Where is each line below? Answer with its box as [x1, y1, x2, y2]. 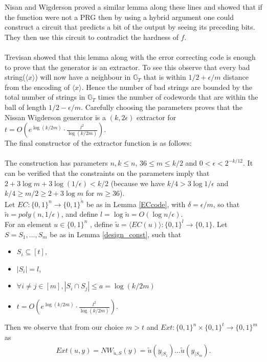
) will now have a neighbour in [35, 72, 131, 82]
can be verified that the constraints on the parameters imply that [5, 167, 210, 178]
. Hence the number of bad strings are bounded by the [81, 81, 252, 92]
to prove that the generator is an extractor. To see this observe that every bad [5, 61, 250, 72]
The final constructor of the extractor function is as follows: [5, 138, 192, 148]
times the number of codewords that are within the [98, 92, 258, 102]
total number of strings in [5, 92, 85, 102]
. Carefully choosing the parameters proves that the [81, 101, 242, 112]
